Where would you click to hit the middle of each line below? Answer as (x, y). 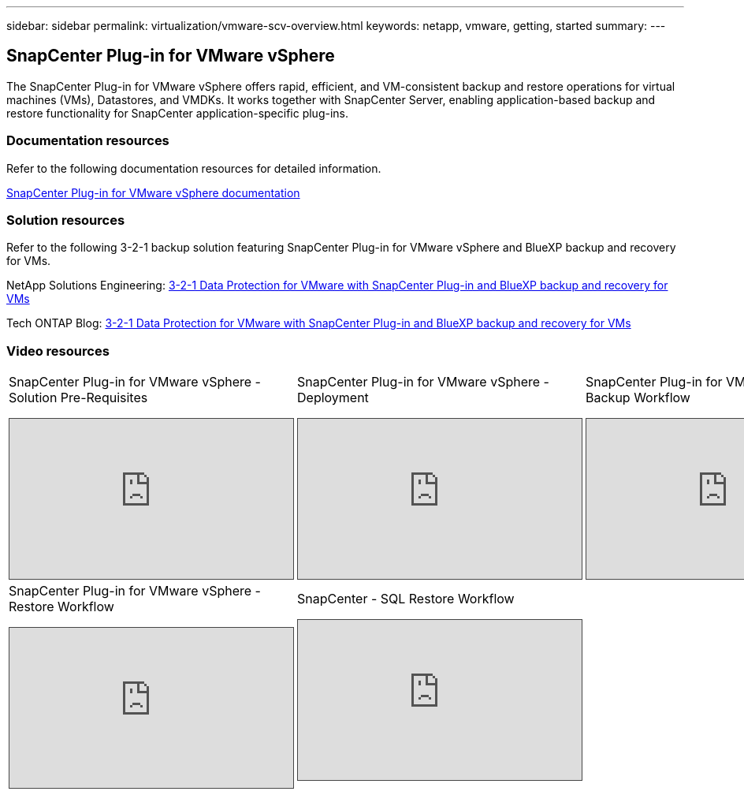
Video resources (58, 351)
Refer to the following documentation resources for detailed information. (194, 168)
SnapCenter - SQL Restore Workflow (406, 599)
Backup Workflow (638, 398)
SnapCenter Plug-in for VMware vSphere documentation (153, 192)
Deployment (333, 398)
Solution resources (66, 220)
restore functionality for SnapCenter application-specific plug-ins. (177, 113)
